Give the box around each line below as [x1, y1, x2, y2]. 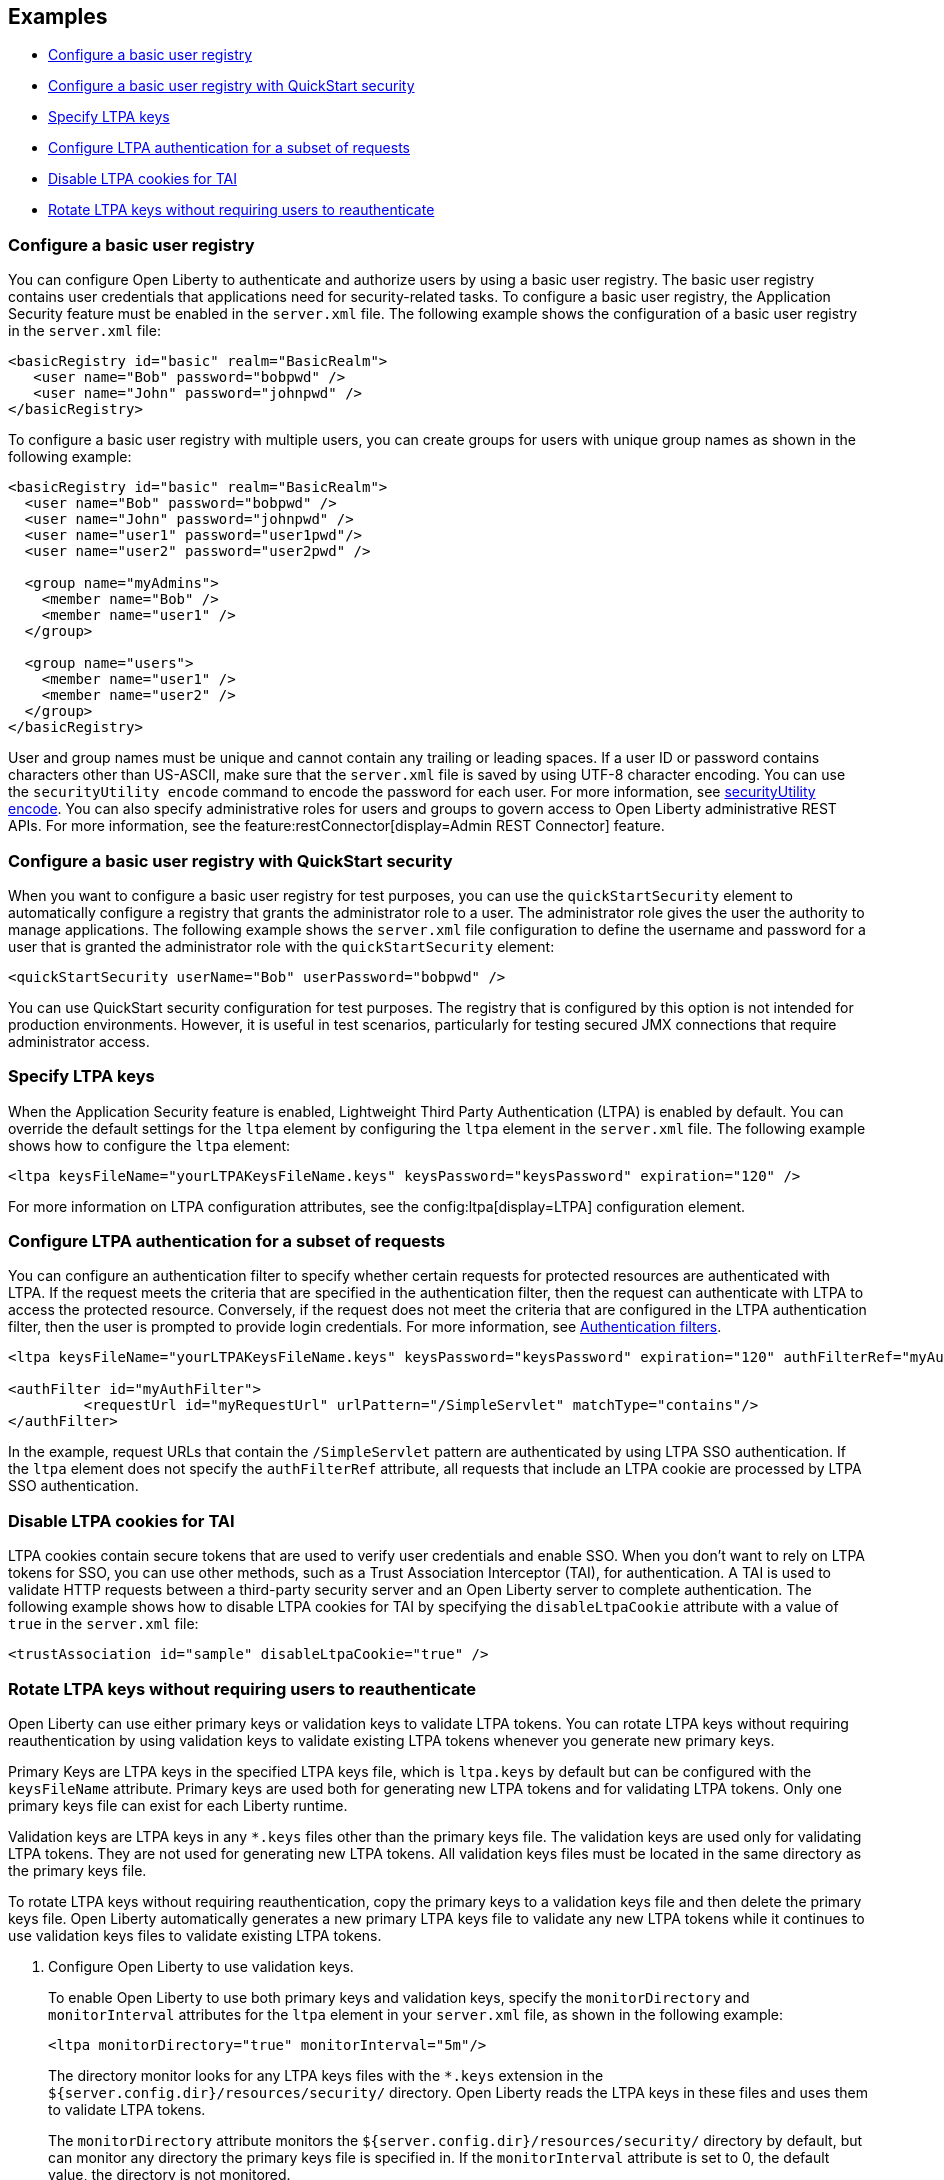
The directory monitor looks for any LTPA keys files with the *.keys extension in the [48, 2066, 604, 2084]
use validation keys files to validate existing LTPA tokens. [8, 1926, 382, 1944]
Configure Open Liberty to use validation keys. [48, 1957, 354, 1975]
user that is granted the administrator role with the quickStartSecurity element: [8, 937, 555, 955]
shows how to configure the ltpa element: [8, 1136, 291, 1154]
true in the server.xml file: [8, 1615, 199, 1633]
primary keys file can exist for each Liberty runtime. [8, 1796, 348, 1814]
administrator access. [8, 1032, 150, 1050]
